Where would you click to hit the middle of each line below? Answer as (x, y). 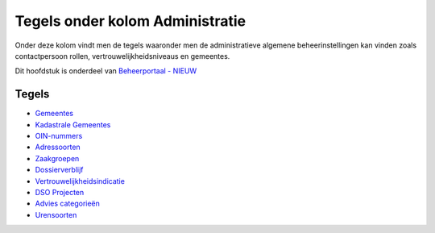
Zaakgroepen (57, 158)
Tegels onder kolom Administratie (130, 21)
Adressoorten (58, 147)
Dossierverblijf (59, 170)
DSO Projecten (60, 192)
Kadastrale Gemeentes (73, 124)
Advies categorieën (68, 204)
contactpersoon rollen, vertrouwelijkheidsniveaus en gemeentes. (122, 56)
